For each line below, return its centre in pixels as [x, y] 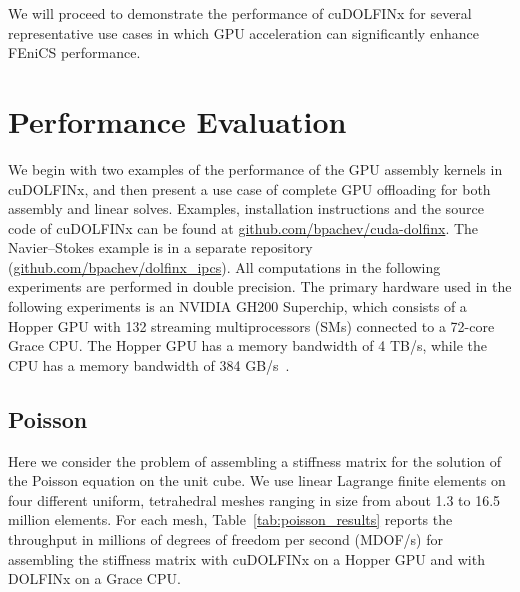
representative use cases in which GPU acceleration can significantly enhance [243, 32]
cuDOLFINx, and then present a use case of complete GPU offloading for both [249, 188]
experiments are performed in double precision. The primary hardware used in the [260, 286]
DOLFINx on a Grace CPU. [94, 578]
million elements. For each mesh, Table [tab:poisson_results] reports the [230, 519]
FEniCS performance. [74, 52]
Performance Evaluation [177, 120]
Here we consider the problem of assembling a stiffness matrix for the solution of [255, 460]
